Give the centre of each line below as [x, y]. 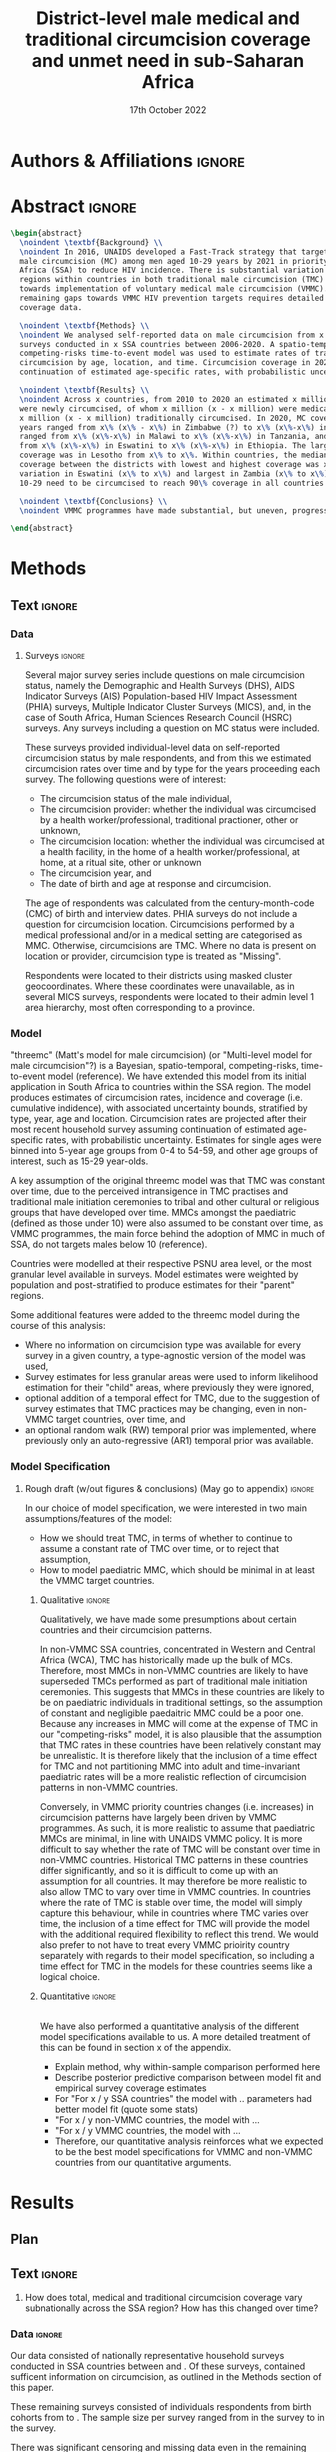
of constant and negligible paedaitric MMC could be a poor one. [171, 1713]
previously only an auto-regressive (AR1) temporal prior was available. [169, 1441]
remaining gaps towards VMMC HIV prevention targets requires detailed [172, 298]
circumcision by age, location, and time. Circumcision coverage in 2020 [176, 363]
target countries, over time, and [120, 1419]
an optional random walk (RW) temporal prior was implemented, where [170, 1430]
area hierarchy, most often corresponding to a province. [140, 1008]
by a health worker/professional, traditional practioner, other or [169, 820]
